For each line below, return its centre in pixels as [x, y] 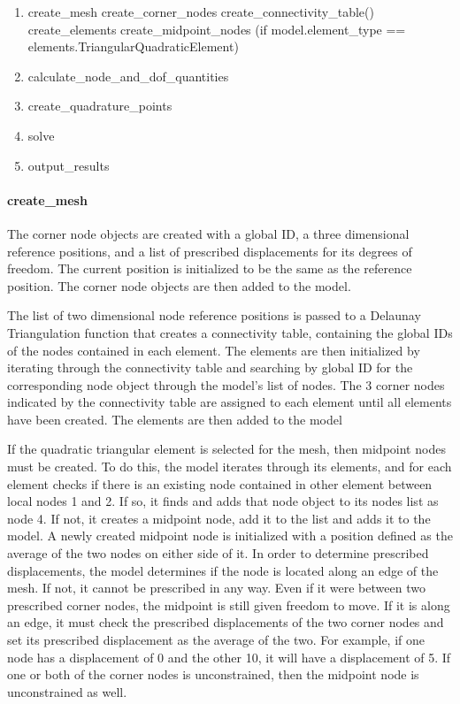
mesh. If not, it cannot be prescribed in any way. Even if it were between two [216, 588]
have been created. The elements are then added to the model [175, 419]
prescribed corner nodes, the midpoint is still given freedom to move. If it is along [229, 605]
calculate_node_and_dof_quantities [128, 76]
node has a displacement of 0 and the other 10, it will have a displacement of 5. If [229, 657]
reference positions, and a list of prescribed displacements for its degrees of [210, 251]
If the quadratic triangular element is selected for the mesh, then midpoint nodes [226, 449]
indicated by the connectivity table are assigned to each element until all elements [230, 402]
